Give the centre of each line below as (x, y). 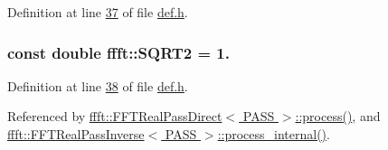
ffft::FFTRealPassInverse (76, 134)
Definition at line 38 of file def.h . (98, 85)
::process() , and (338, 116)
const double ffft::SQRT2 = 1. (118, 52)
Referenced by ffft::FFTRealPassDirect (115, 116)
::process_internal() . (274, 134)
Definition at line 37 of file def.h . (98, 12)
